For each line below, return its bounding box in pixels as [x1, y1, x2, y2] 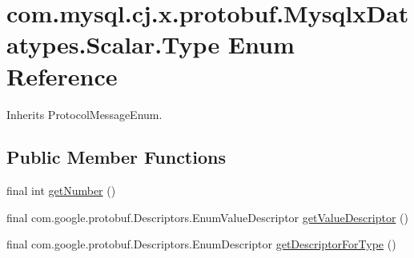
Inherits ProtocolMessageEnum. [6, 105, 163, 122]
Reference [6, 59, 118, 92]
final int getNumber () [6, 182, 116, 199]
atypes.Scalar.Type [6, 28, 220, 61]
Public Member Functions [6, 145, 226, 169]
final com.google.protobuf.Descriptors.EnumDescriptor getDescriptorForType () [6, 236, 396, 252]
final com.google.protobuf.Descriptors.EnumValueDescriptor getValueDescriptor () [6, 208, 408, 225]
